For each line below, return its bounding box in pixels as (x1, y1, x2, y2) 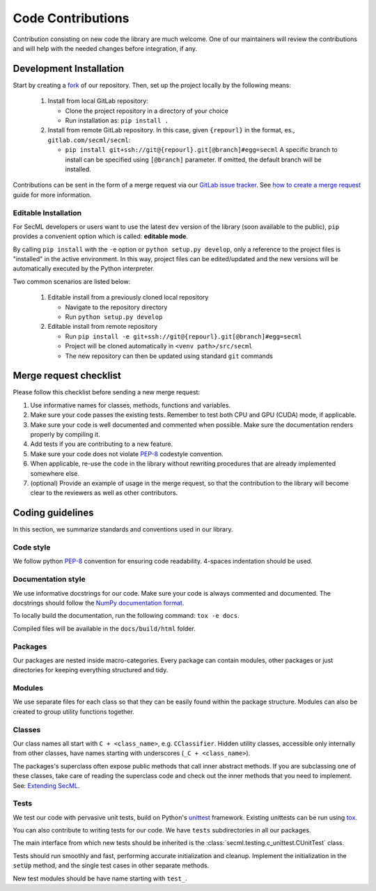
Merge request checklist (13, 370, 121, 382)
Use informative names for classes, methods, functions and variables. (30, 401, 231, 409)
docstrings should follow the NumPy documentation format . (13, 598, 185, 607)
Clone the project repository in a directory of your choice (65, 107, 229, 115)
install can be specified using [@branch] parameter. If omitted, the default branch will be (65, 155, 322, 164)
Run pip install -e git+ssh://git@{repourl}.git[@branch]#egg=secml (65, 332, 302, 341)
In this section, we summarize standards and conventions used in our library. (13, 525, 233, 534)
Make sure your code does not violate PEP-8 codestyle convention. (30, 449, 224, 458)
